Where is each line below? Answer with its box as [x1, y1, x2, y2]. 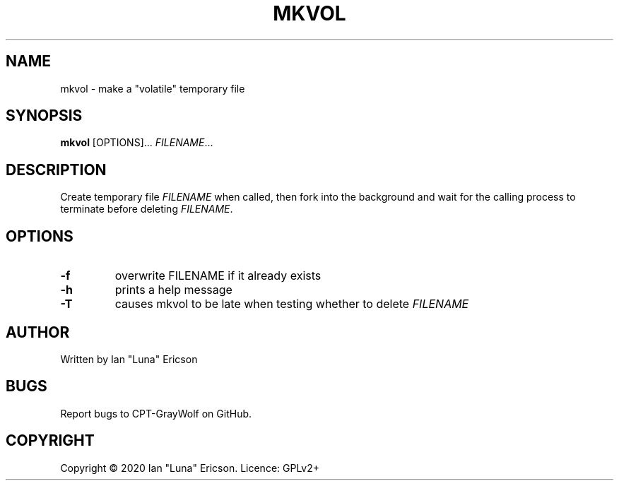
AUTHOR [6, 323, 70, 341]
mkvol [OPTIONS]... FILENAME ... [60, 136, 213, 149]
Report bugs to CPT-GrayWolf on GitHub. [60, 407, 252, 420]
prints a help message [114, 283, 232, 297]
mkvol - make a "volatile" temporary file [60, 82, 245, 95]
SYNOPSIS [6, 107, 83, 125]
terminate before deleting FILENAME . [60, 203, 233, 215]
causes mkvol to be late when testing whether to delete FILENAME [114, 297, 469, 312]
